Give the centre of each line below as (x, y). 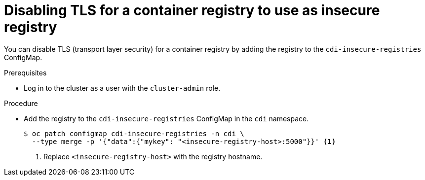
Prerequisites (25, 72)
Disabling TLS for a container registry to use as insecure (192, 10)
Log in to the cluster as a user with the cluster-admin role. (122, 88)
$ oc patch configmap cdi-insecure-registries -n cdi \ (134, 133)
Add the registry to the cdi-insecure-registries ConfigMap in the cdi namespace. (166, 118)
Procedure (21, 103)
